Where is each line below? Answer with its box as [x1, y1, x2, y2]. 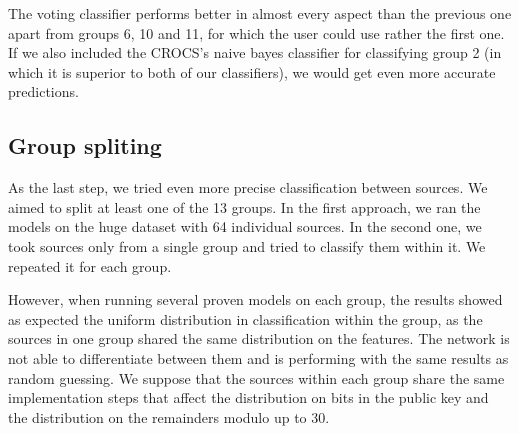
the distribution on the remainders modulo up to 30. [8, 406, 330, 427]
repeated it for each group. [8, 255, 172, 276]
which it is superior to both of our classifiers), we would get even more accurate [8, 61, 496, 82]
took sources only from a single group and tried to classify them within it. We [8, 235, 486, 256]
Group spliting [8, 130, 162, 161]
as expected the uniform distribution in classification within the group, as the [8, 308, 483, 329]
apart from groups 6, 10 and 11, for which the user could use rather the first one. [8, 22, 505, 43]
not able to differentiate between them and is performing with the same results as [8, 347, 509, 368]
